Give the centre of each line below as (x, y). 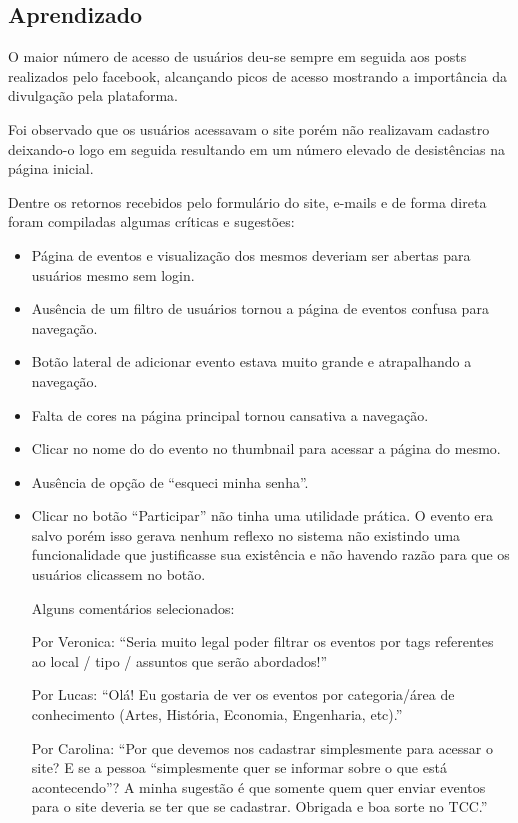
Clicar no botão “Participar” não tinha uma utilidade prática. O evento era (262, 515)
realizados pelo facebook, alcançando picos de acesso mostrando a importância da (258, 75)
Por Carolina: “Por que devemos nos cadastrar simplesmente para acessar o (262, 747)
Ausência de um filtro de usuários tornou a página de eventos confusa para (260, 308)
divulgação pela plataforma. (93, 95)
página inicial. (51, 168)
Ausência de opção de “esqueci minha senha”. (170, 481)
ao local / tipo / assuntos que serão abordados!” (179, 660)
